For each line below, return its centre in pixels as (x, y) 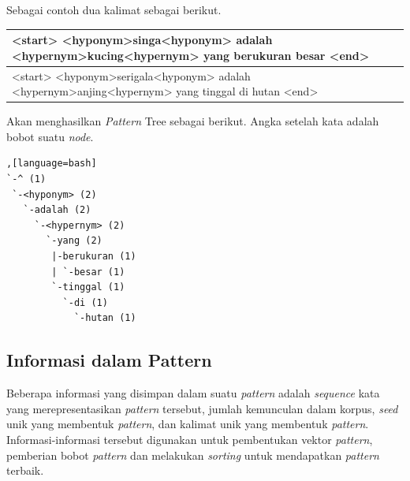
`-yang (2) (74, 241)
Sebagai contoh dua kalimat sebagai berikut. (114, 9)
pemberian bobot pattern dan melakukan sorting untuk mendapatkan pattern (193, 455)
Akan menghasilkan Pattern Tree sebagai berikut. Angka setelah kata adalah (193, 121)
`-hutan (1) (105, 318)
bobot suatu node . (50, 136)
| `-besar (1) (88, 272)
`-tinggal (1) (88, 287)
